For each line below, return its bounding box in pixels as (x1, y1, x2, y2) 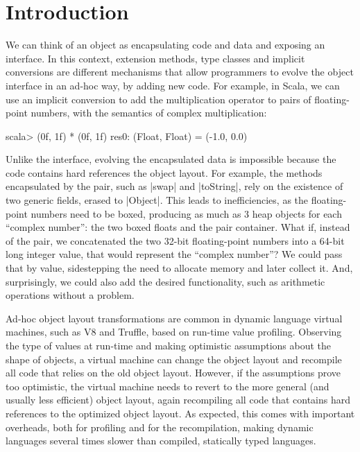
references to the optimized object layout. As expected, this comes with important (6, 406, 355, 420)
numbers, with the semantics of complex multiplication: (31, 105, 267, 120)
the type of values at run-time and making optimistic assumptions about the (6, 338, 332, 352)
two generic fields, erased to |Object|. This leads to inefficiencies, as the (6, 193, 309, 207)
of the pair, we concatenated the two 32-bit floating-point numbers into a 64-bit (6, 233, 345, 247)
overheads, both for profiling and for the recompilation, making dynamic (6, 419, 314, 434)
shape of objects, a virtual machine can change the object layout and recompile (6, 351, 342, 366)
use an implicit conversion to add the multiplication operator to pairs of (6, 92, 311, 106)
